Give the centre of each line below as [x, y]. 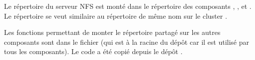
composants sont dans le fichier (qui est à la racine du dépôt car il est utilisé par [127, 42]
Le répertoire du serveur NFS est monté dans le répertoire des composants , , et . [128, 6]
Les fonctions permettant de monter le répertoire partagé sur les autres [112, 32]
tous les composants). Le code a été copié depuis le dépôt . [93, 51]
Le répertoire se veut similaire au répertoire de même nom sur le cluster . [116, 15]
